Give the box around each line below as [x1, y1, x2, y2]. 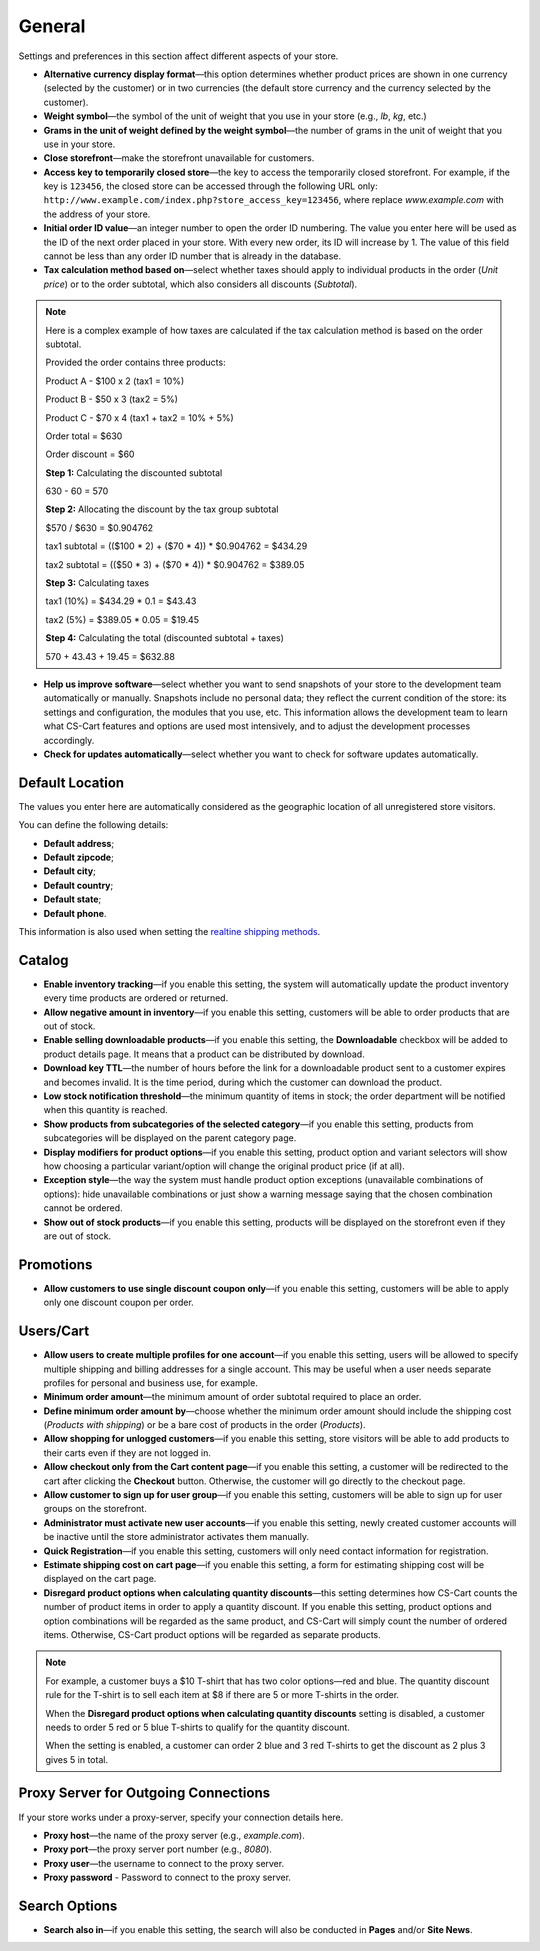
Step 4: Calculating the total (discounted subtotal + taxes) [45, 632, 285, 644]
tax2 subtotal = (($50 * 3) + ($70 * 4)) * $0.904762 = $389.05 [45, 558, 305, 570]
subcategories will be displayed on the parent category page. [43, 1132, 297, 1144]
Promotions [18, 1256, 93, 1273]
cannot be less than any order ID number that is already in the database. [43, 250, 342, 262]
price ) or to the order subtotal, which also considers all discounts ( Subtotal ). [43, 278, 358, 290]
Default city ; [43, 865, 97, 877]
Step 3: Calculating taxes [45, 577, 150, 589]
